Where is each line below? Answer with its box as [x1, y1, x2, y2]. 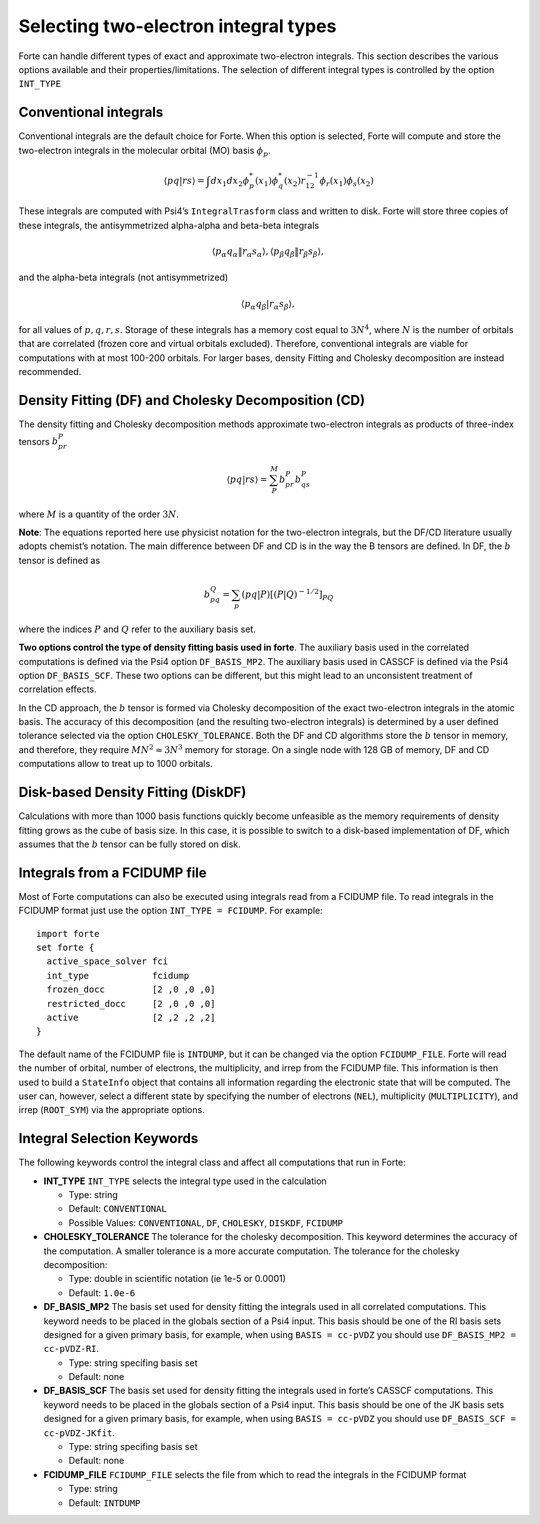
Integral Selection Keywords [18, 1130, 199, 1147]
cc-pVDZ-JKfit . [43, 1426, 115, 1439]
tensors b [18, 435, 59, 447]
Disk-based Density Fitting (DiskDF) [18, 784, 247, 801]
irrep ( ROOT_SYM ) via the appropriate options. [18, 1104, 205, 1116]
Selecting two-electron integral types [18, 15, 337, 37]
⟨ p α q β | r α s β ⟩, [240, 298, 295, 312]
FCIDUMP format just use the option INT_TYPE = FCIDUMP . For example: [18, 905, 324, 917]
